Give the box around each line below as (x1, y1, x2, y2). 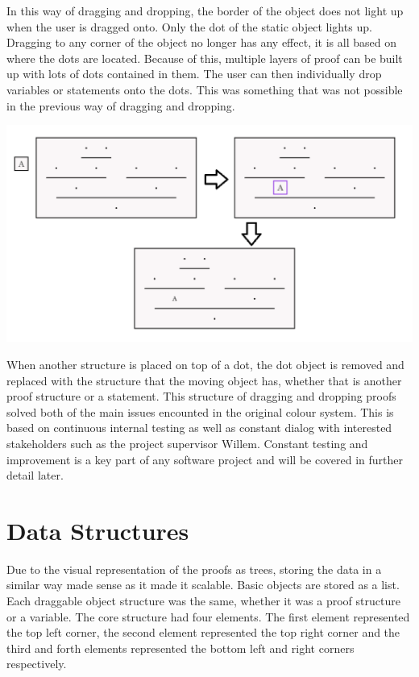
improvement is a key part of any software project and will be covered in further (6, 451, 403, 467)
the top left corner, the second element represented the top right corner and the (6, 624, 400, 641)
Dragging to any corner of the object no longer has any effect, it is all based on (6, 34, 396, 51)
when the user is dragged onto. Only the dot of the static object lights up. (6, 18, 372, 35)
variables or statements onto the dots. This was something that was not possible (6, 81, 403, 98)
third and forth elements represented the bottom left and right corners (6, 639, 355, 656)
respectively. (6, 655, 67, 672)
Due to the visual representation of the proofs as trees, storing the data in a (6, 560, 382, 577)
